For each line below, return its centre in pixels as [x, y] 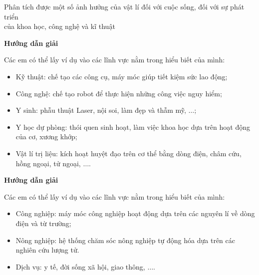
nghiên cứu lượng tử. [47, 250]
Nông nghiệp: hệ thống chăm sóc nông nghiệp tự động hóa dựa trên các [125, 240]
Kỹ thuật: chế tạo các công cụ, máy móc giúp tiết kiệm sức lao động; [122, 76]
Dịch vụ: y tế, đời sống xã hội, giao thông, [80, 266]
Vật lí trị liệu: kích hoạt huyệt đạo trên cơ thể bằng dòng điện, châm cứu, [129, 153]
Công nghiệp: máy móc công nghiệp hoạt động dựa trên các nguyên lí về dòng [135, 213]
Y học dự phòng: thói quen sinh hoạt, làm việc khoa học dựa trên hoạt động [133, 127]
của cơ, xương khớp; [46, 137]
